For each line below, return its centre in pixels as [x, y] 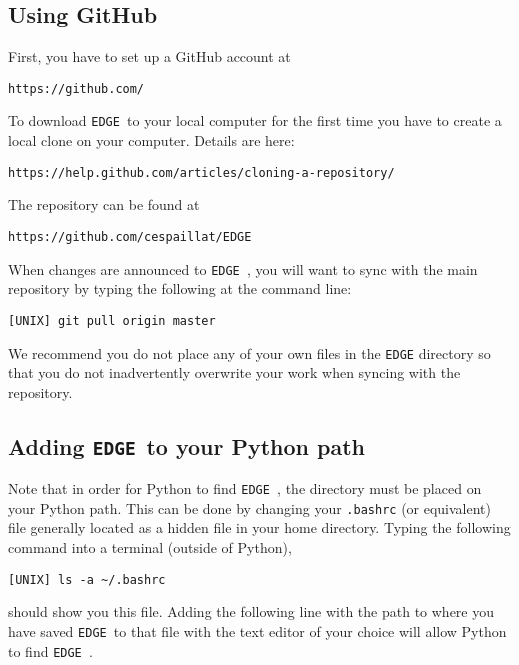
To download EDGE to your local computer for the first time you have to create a [255, 120]
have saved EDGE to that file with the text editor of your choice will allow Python [257, 630]
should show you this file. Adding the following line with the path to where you [251, 611]
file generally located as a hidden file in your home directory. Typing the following [259, 527]
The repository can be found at [104, 204]
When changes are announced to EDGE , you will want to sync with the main [243, 268]
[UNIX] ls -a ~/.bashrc [87, 579]
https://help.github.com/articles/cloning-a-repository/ [201, 172]
